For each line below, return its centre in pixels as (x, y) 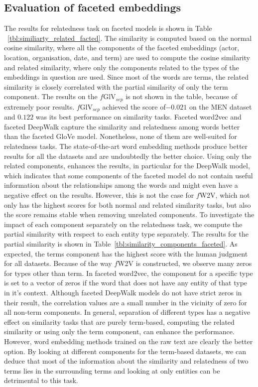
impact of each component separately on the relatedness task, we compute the (123, 224)
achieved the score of (134, 106)
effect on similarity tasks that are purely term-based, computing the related (119, 322)
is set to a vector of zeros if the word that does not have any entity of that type (126, 283)
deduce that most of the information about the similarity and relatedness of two (126, 361)
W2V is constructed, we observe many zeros (185, 263)
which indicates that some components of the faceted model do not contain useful (129, 175)
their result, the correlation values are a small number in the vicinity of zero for (126, 302)
